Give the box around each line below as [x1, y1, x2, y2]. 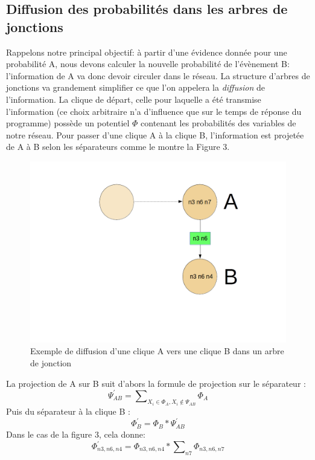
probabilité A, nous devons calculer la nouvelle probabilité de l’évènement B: [6, 57, 290, 70]
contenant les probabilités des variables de [141, 117, 296, 129]
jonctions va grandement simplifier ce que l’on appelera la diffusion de [6, 81, 265, 94]
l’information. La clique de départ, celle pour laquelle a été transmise [6, 92, 261, 105]
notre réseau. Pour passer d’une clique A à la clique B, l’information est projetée [6, 128, 304, 141]
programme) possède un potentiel [6, 117, 130, 129]
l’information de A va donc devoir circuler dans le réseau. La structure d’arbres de [6, 69, 310, 82]
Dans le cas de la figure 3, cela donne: [6, 427, 145, 440]
